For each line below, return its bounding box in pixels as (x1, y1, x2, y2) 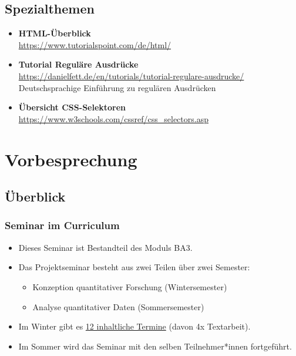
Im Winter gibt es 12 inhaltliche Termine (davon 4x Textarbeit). (18, 320, 251, 333)
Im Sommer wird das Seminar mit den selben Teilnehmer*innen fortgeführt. (18, 340, 292, 352)
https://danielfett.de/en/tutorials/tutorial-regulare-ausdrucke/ (18, 69, 244, 82)
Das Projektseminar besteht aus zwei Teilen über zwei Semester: (18, 261, 250, 273)
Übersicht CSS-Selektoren (18, 101, 126, 113)
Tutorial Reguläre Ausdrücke (18, 58, 139, 70)
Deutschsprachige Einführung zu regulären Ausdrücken (18, 81, 216, 93)
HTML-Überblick (18, 27, 91, 39)
